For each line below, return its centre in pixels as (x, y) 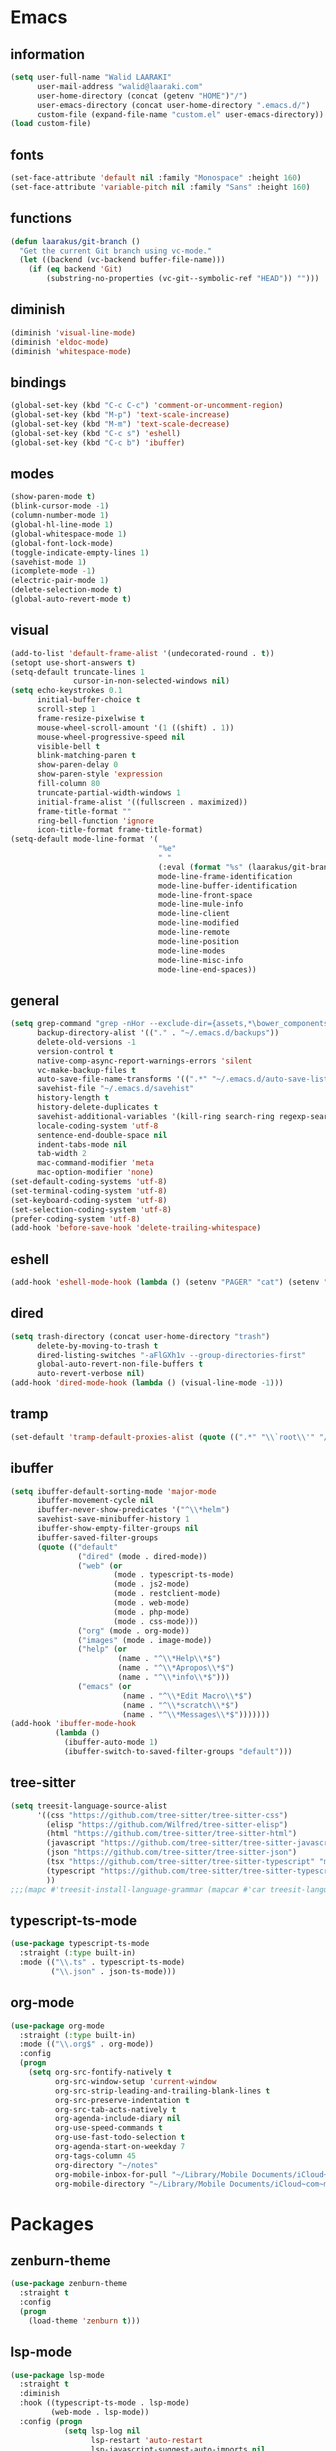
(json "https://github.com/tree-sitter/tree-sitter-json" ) (172, 1852)
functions (41, 218)
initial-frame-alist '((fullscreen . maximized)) (142, 802)
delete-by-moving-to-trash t (97, 1346)
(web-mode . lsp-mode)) (100, 2412)
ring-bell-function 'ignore (95, 821)
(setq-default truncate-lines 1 (77, 672)
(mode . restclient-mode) (167, 1594)
